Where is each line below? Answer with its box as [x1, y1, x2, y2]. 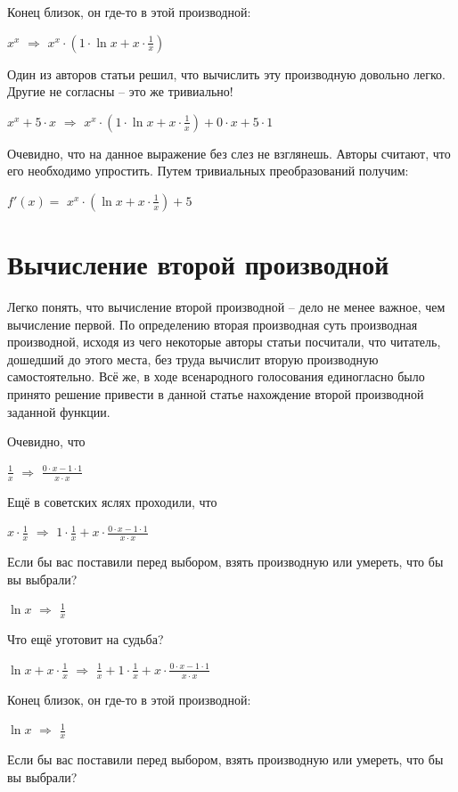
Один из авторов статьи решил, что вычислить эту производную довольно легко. [7, 64, 446, 83]
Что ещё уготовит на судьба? [7, 630, 164, 649]
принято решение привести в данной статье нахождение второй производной [7, 385, 424, 404]
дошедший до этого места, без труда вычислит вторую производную [7, 349, 379, 368]
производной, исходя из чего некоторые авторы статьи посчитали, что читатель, [7, 332, 441, 351]
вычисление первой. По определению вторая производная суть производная [7, 314, 418, 333]
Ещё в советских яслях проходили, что [7, 492, 217, 510]
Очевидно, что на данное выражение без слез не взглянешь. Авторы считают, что [7, 143, 451, 162]
